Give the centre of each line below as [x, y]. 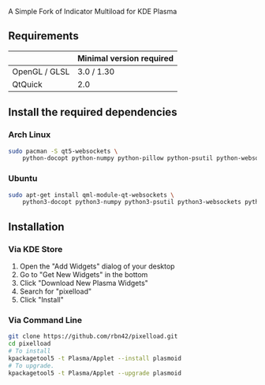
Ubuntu [23, 179]
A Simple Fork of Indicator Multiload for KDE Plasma [93, 11]
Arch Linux [30, 135]
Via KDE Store [35, 249]
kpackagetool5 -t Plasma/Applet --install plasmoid [95, 358]
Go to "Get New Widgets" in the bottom [84, 274]
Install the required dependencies [93, 112]
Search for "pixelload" [56, 291]
